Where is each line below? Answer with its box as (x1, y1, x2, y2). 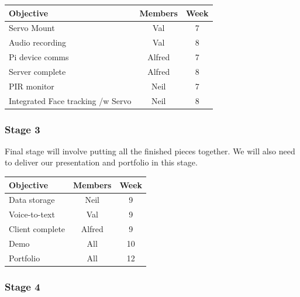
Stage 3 (5, 122, 40, 136)
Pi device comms (9, 51, 69, 63)
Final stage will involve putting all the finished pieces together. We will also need (5, 144, 295, 157)
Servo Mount (9, 22, 55, 34)
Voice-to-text (9, 208, 55, 220)
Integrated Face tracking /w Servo (9, 94, 132, 106)
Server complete (9, 65, 66, 77)
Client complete (9, 223, 65, 235)
